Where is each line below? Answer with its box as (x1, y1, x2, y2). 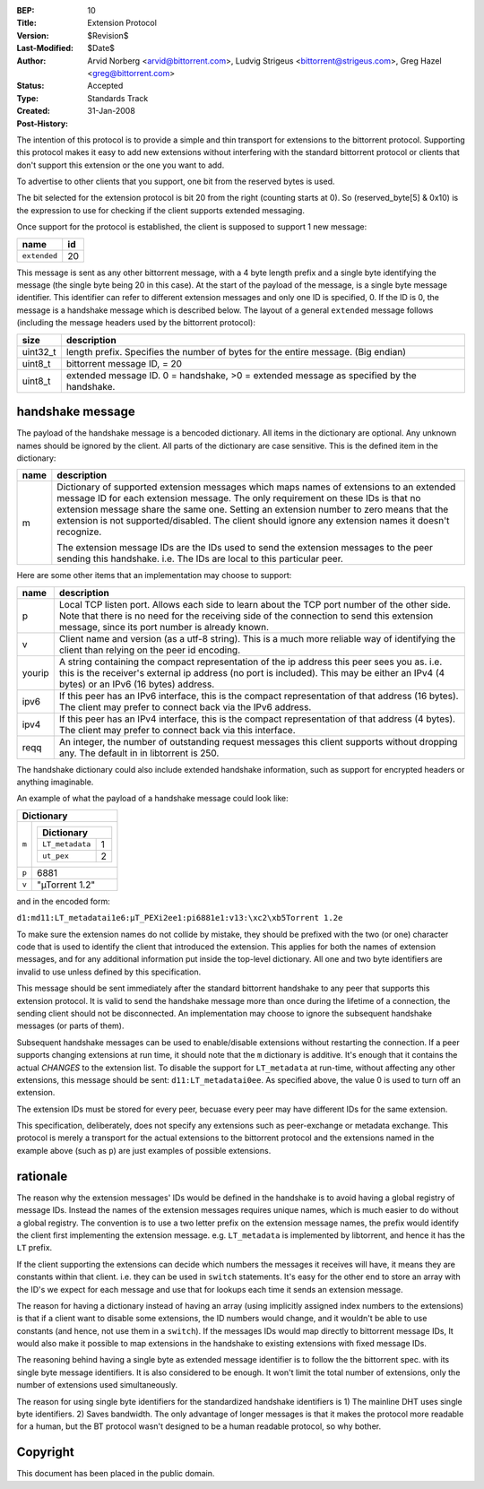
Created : (16, 106, 51, 117)
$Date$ (87, 43, 116, 54)
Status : (16, 81, 45, 91)
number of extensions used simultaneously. (16, 1380, 178, 1390)
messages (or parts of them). (16, 1020, 125, 1031)
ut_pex (41, 852, 69, 861)
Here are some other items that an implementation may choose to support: (16, 570, 292, 581)
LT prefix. (16, 1242, 53, 1253)
